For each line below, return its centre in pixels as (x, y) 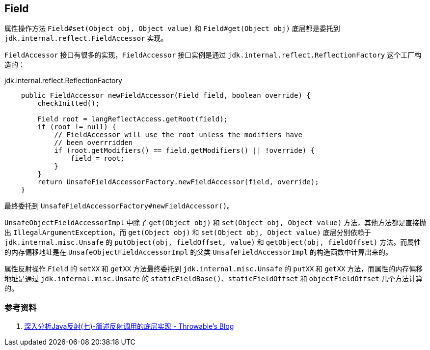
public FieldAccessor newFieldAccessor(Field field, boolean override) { (166, 96)
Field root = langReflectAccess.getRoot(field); (133, 119)
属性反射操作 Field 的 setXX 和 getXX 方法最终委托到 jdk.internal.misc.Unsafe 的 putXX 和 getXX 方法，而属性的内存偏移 (214, 269)
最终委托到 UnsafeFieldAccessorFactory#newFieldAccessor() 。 (119, 206)
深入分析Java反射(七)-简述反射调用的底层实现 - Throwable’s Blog (129, 326)
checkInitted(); (68, 103)
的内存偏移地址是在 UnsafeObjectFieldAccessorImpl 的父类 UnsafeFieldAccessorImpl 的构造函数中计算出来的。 (199, 252)
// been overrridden (94, 143)
